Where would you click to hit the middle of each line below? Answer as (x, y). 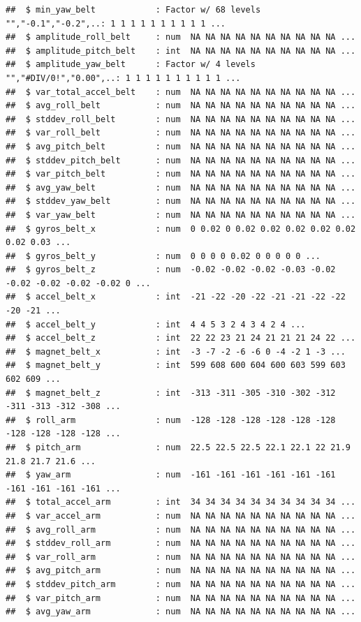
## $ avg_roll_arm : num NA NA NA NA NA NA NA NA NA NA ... (181, 530)
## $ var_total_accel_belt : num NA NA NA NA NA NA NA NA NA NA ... (181, 92)
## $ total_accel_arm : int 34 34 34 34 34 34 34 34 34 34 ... (181, 502)
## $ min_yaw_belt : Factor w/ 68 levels (133, 10)
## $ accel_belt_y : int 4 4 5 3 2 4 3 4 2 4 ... (156, 324)
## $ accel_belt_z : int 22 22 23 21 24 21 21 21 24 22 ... (181, 338)
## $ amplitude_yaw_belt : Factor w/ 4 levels (131, 65)
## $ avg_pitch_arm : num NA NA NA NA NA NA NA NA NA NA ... (181, 571)
